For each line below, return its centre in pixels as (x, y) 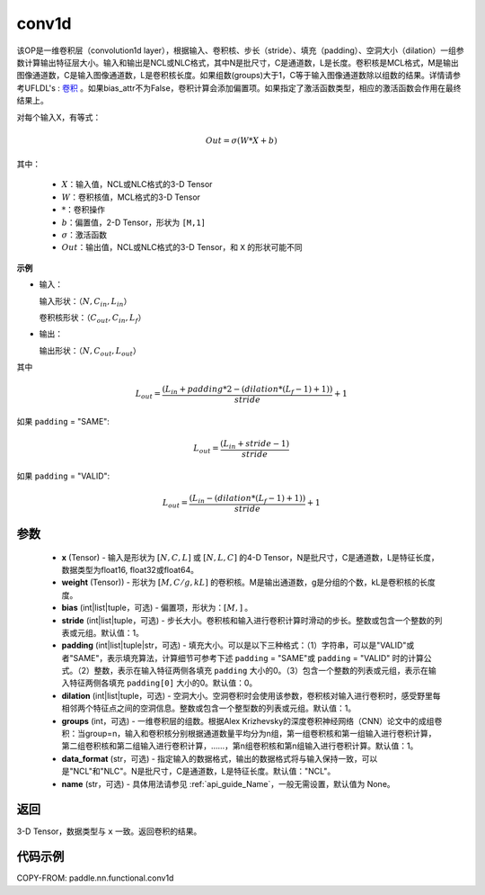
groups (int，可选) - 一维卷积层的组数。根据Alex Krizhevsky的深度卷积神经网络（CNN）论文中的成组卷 (252, 720)
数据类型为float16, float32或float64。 (130, 569)
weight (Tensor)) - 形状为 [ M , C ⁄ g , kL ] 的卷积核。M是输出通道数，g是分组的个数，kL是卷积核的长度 (248, 582)
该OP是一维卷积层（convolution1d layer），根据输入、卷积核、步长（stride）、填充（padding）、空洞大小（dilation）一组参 (240, 50)
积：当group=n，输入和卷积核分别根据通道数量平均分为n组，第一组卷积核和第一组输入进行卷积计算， (249, 734)
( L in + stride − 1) (255, 445)
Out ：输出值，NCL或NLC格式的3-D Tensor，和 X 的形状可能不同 (182, 247)
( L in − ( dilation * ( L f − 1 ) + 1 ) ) (247, 499)
